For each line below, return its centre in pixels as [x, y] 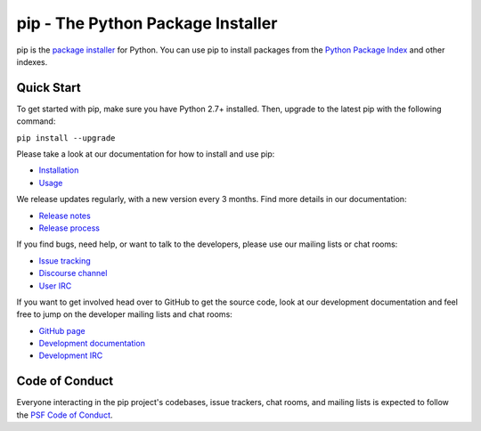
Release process [69, 228]
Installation [59, 170]
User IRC [55, 286]
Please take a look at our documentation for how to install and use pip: [146, 154]
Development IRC [71, 355]
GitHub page [62, 330]
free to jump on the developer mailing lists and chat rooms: [125, 314]
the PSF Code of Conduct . [65, 415]
